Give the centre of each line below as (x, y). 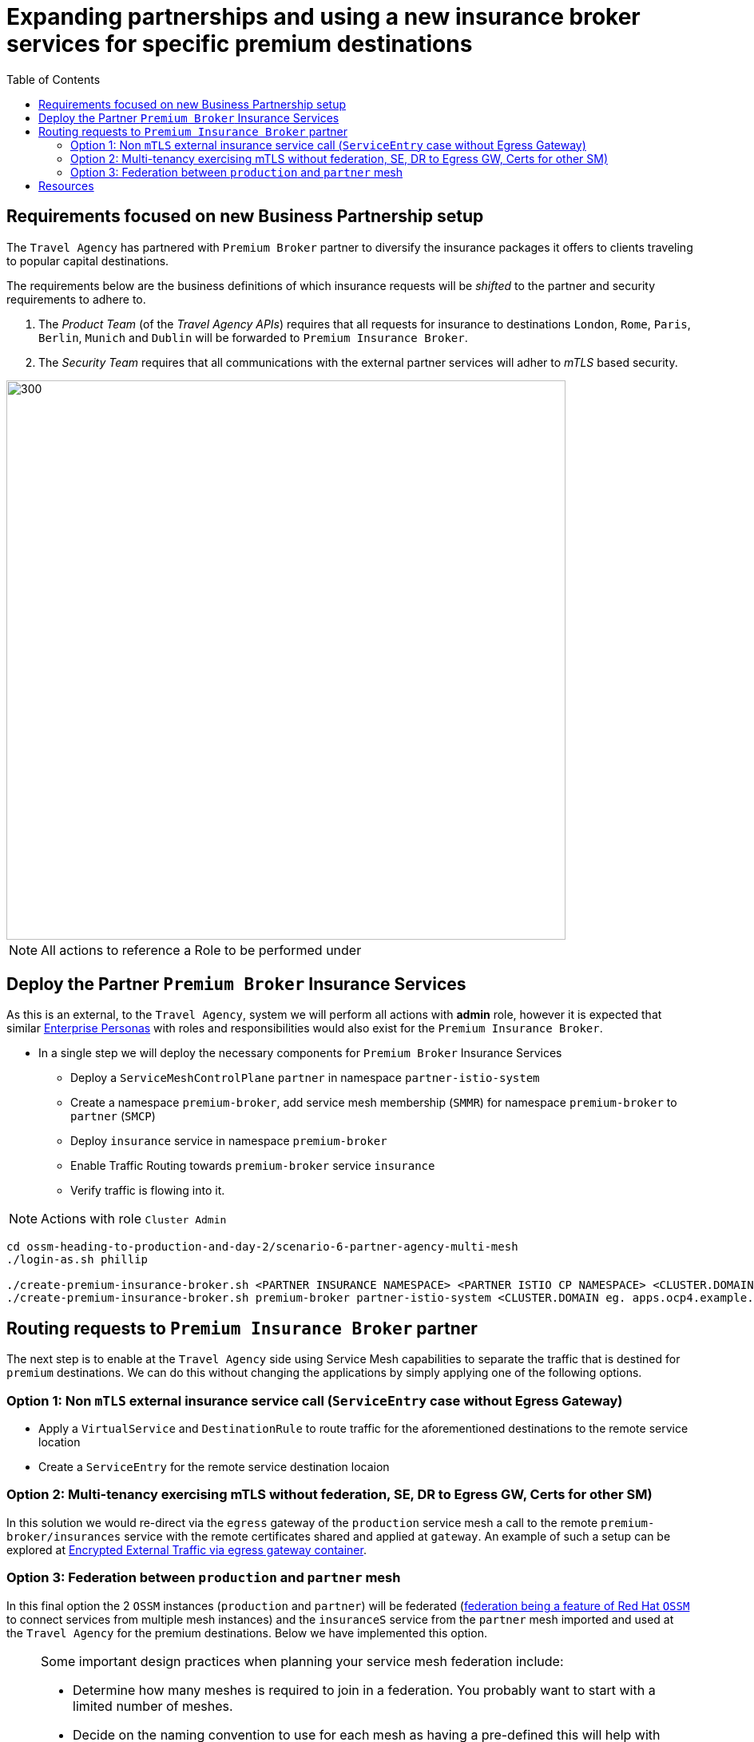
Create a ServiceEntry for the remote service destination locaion (214, 1467)
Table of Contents (54, 79)
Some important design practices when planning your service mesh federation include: (302, 1661)
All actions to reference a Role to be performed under (201, 950)
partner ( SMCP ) (113, 1116)
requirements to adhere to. (76, 299)
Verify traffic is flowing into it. (148, 1191)
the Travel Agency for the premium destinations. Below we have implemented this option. (247, 1633)
